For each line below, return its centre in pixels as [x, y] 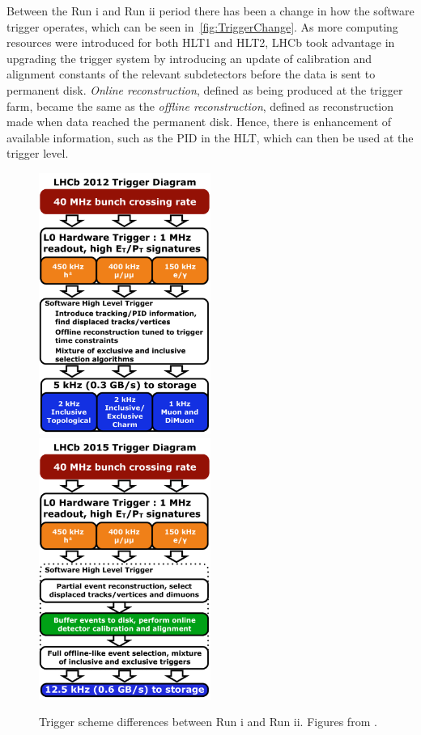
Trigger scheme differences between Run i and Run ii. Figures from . [208, 722]
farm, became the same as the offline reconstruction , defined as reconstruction [200, 106]
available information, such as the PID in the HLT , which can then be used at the [210, 137]
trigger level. [38, 153]
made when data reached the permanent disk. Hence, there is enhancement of [199, 122]
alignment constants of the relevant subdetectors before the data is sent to [191, 74]
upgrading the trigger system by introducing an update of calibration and [189, 58]
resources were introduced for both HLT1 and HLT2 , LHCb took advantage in [201, 42]
